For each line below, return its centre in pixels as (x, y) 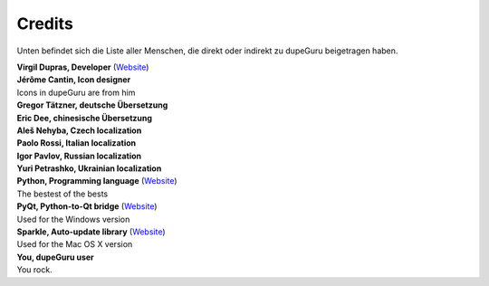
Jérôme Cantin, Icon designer (74, 80)
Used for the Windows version (73, 219)
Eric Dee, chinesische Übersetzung (85, 118)
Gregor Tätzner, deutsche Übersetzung (92, 105)
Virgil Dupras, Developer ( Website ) (83, 67)
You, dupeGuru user (55, 257)
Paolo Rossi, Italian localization (76, 143)
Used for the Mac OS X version (75, 244)
